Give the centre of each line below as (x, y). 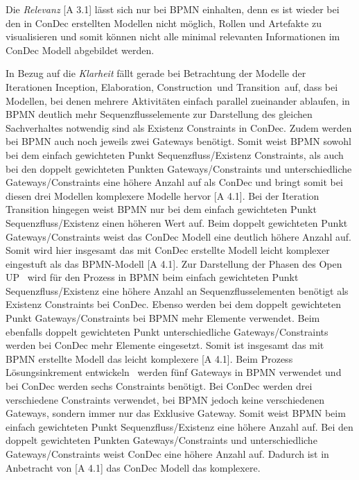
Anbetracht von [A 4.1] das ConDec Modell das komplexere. (133, 467)
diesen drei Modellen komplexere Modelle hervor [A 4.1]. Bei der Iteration (163, 195)
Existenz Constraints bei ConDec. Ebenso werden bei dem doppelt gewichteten (173, 304)
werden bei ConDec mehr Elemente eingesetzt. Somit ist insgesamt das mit (165, 345)
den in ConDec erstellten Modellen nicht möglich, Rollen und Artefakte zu (164, 23)
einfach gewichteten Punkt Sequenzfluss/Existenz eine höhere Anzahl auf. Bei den (179, 426)
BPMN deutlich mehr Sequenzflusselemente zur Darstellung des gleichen (159, 114)
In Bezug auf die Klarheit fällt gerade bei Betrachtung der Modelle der (156, 73)
